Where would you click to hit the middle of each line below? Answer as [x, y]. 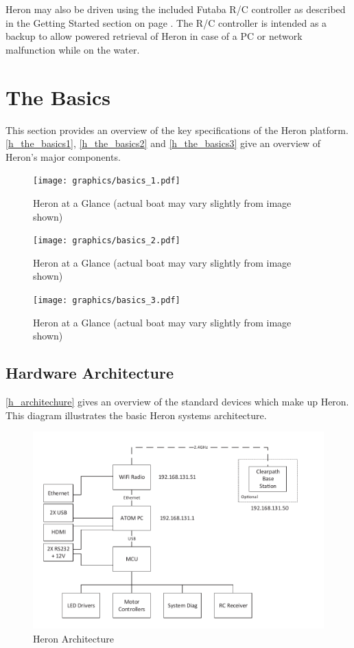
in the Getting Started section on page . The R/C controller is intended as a [166, 22]
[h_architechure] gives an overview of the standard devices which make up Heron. [177, 402]
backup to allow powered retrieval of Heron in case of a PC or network [154, 36]
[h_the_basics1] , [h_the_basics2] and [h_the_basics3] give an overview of [163, 143]
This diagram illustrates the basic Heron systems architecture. [136, 415]
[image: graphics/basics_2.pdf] [107, 241]
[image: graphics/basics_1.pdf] [107, 181]
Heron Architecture [73, 638]
